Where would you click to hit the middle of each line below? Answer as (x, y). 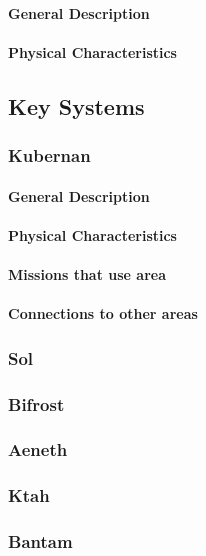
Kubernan (49, 155)
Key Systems (76, 105)
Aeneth (38, 449)
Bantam (40, 541)
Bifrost (36, 403)
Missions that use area (87, 273)
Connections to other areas (103, 313)
